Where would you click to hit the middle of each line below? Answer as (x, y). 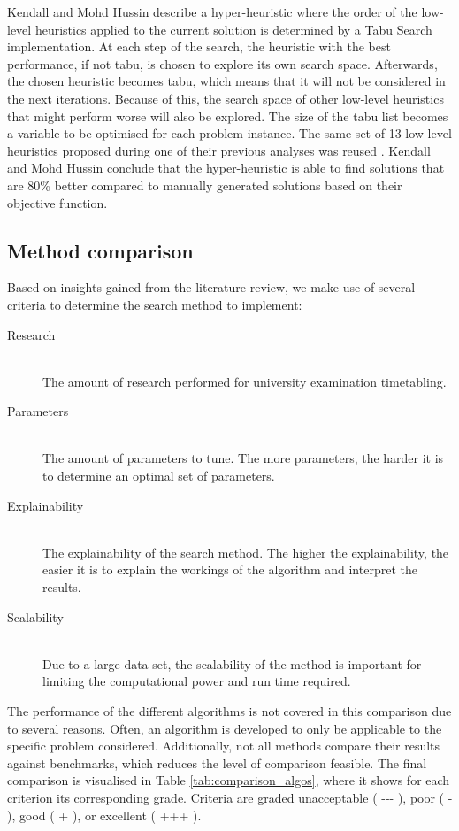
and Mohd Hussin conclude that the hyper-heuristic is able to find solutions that (226, 168)
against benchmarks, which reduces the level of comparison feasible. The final (217, 762)
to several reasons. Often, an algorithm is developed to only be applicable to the (225, 728)
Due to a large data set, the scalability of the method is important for (232, 663)
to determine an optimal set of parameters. (159, 476)
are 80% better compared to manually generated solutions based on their (205, 185)
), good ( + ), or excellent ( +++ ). (104, 815)
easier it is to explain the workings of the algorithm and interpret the (230, 569)
